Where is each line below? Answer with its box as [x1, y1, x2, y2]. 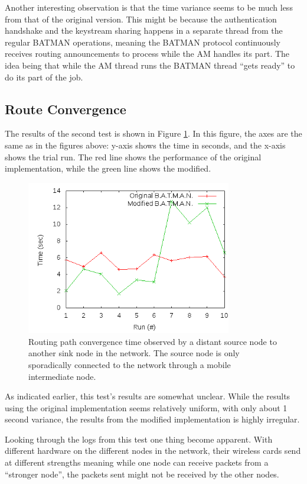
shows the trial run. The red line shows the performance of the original [5, 150, 262, 163]
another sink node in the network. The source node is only [28, 347, 240, 359]
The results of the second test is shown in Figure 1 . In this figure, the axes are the [5, 127, 302, 140]
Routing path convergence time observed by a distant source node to [28, 335, 277, 347]
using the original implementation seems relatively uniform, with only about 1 [5, 401, 288, 414]
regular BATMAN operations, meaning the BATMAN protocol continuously [5, 36, 281, 48]
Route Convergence [5, 99, 126, 118]
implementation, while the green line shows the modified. [5, 162, 211, 175]
